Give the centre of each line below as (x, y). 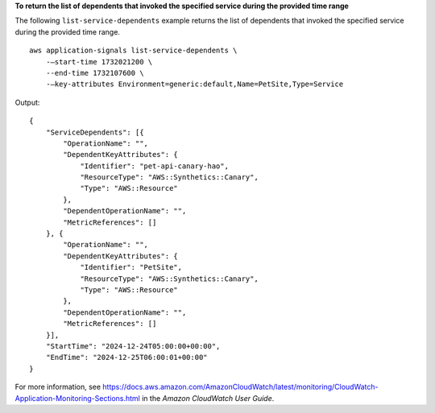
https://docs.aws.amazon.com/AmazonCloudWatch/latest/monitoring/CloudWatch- (240, 387)
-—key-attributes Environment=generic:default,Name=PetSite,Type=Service (195, 84)
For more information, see (58, 387)
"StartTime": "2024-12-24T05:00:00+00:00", (133, 346)
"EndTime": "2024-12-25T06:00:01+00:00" (127, 357)
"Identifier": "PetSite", (131, 267)
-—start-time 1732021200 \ (99, 62)
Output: (27, 102)
